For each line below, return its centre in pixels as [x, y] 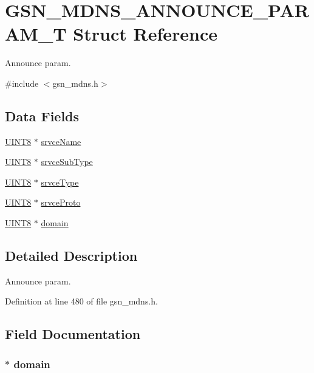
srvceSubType [67, 162]
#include [22, 83]
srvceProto [61, 202]
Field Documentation [73, 334]
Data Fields [42, 116]
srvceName [61, 141]
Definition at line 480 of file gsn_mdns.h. [81, 301]
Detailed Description [71, 256]
